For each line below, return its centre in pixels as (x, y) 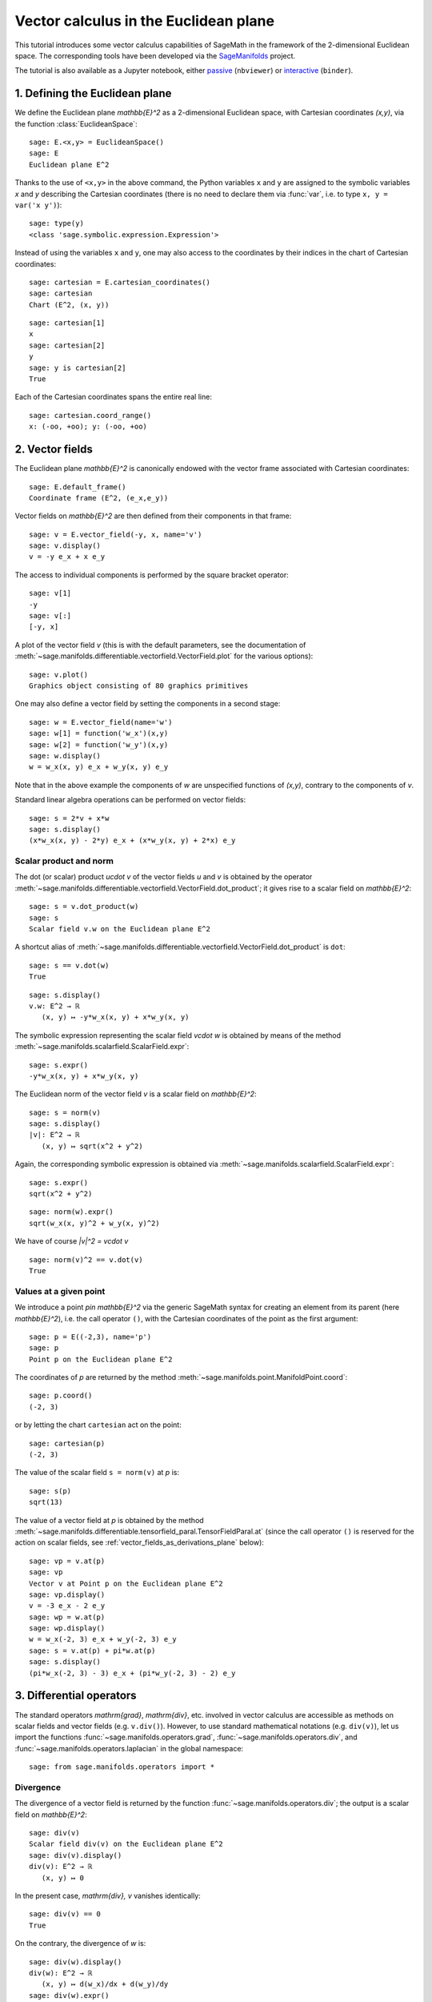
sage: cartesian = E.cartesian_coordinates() (120, 282)
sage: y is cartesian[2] (78, 368)
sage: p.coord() (61, 1396)
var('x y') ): (38, 205)
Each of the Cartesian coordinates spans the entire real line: (113, 397)
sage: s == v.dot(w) (69, 965)
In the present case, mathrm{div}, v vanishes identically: (108, 1895)
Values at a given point (60, 1291)
